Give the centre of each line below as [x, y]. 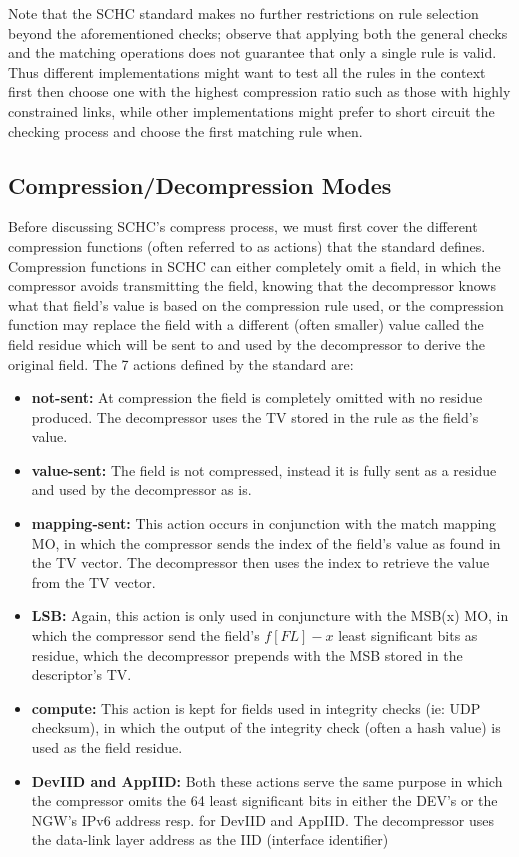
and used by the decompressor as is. [141, 489]
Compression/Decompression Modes [200, 184]
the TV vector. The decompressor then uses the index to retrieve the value [260, 562]
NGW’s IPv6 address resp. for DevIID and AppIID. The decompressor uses [262, 819]
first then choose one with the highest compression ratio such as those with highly [259, 91]
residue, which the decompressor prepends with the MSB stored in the [247, 654]
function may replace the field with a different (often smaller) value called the [246, 324]
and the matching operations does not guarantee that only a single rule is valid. [252, 52]
